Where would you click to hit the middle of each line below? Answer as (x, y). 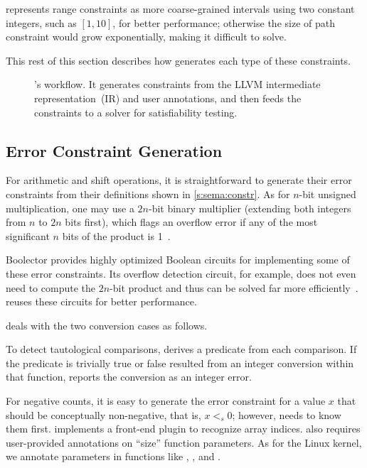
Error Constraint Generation (114, 150)
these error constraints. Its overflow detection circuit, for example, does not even (181, 273)
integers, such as (41, 22)
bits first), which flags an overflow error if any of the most (191, 222)
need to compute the (50, 287)
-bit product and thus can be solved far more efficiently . (234, 287)
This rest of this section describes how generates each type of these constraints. (179, 60)
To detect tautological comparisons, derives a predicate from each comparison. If (181, 349)
